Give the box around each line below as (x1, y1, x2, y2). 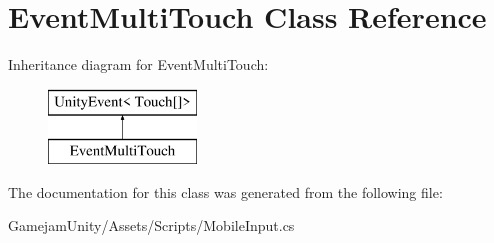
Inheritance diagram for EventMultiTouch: (8, 54, 269, 75)
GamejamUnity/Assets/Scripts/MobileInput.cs (8, 215, 295, 236)
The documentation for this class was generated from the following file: (8, 181, 443, 202)
